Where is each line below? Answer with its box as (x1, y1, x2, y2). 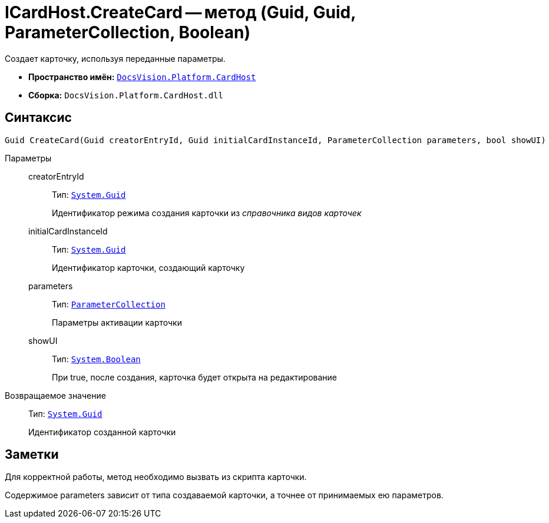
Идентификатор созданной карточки (28, 426, 176, 437)
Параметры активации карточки (52, 317, 182, 327)
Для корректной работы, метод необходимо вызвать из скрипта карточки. (5, 472, 307, 482)
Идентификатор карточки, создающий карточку (52, 262, 245, 273)
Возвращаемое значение (5, 390, 106, 400)
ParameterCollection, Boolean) (5, 22, 251, 42)
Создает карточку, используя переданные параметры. (5, 53, 226, 64)
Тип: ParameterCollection (52, 299, 166, 309)
